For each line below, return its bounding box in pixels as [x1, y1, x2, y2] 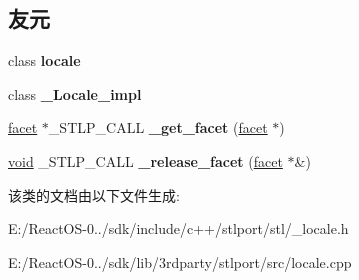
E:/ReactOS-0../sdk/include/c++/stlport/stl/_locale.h [8, 218, 349, 239]
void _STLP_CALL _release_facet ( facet [8, 150, 283, 171]
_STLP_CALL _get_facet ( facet [48, 117, 268, 138]
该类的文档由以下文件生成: [8, 184, 180, 205]
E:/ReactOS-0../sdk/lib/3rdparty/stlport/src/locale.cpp [8, 251, 352, 272]
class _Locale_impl [8, 83, 142, 104]
